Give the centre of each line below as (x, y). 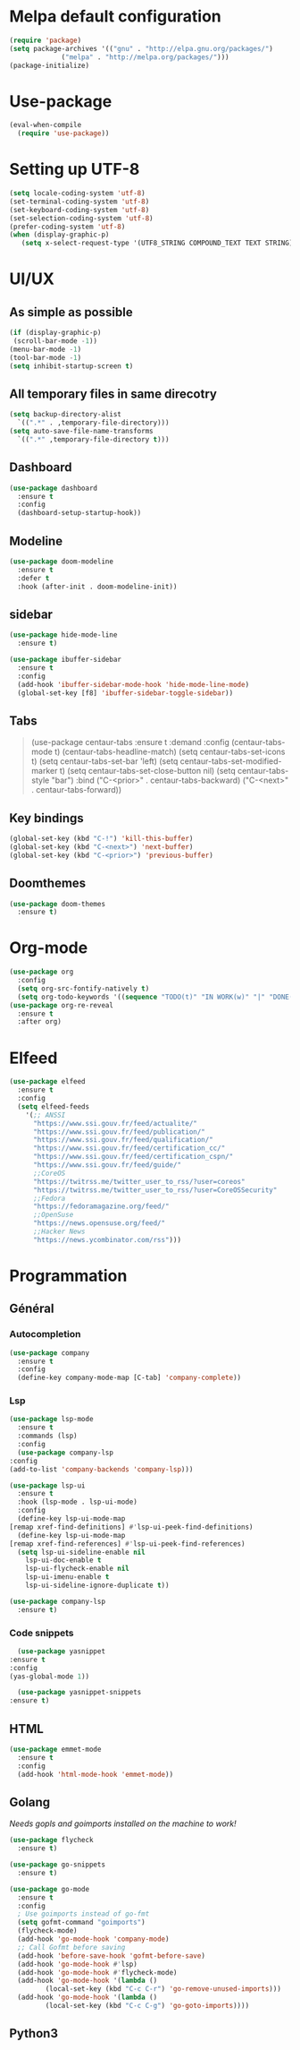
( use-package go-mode (50, 1889)
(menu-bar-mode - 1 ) (46, 349)
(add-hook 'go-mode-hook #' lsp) (78, 1964)
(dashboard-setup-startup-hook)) (79, 513)
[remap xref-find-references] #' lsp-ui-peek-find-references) (127, 1544)
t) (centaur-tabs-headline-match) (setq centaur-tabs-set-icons (170, 752)
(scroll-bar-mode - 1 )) (55, 341)
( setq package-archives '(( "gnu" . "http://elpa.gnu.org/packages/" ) (142, 48)
